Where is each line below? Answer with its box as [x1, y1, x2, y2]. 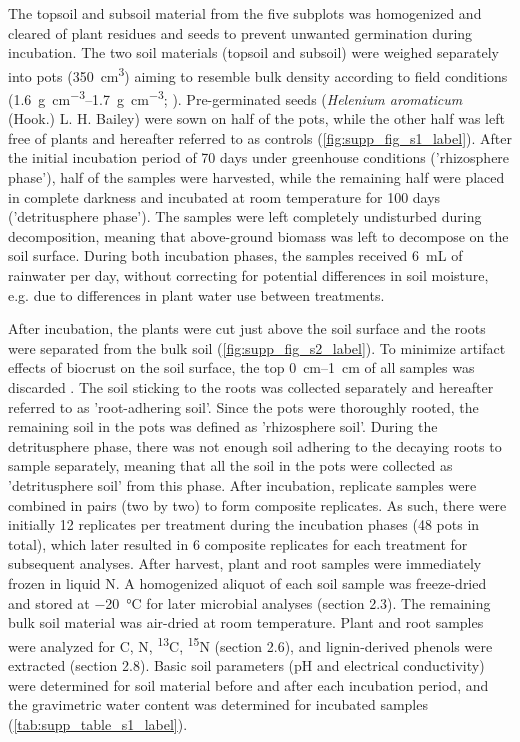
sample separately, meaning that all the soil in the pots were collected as [8, 455, 453, 476]
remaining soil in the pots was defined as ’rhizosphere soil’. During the [8, 416, 438, 437]
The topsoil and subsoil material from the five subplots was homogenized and [8, 3, 482, 23]
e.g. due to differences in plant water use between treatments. [8, 284, 385, 305]
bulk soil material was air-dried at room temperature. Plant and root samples [8, 612, 484, 633]
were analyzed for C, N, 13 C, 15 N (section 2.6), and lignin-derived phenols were [8, 632, 493, 656]
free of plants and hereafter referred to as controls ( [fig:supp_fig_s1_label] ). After [8, 127, 512, 148]
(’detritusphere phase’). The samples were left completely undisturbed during [8, 206, 482, 227]
